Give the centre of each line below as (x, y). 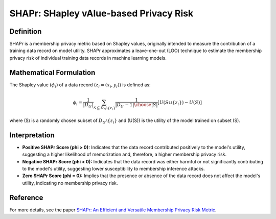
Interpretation (32, 135)
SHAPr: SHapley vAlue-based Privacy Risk (101, 13)
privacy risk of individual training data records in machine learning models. (88, 58)
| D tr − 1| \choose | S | (136, 105)
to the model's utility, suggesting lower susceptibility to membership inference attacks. (113, 168)
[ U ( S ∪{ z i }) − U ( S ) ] (180, 103)
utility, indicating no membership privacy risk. (70, 183)
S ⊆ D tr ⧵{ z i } (104, 108)
